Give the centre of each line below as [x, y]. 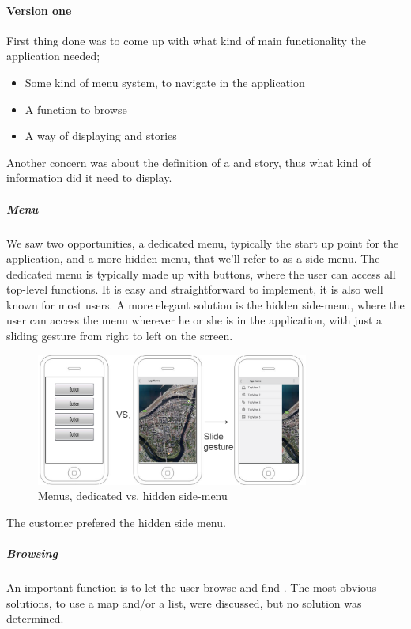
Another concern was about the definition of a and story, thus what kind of [189, 162]
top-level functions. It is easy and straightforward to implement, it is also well [195, 289]
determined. [35, 618]
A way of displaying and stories [101, 136]
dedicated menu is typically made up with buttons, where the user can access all [201, 273]
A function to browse [76, 109]
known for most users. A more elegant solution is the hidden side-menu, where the [205, 304]
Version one [39, 10]
